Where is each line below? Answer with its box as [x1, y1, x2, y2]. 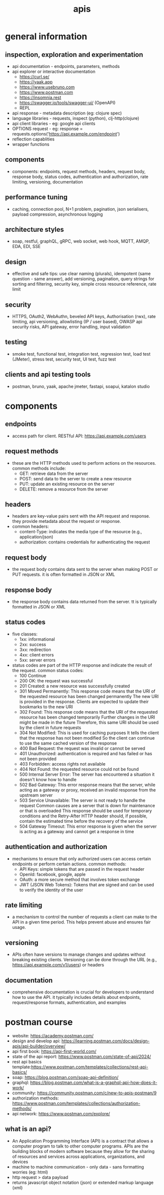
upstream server [19, 792, 53, 798]
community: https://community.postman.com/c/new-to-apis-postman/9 [12, 1090, 157, 1096]
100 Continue [19, 673, 46, 678]
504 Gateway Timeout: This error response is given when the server [19, 823, 157, 829]
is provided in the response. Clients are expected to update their [19, 699, 149, 704]
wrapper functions [12, 141, 50, 147]
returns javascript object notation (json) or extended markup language [12, 1179, 154, 1185]
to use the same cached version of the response [19, 740, 117, 746]
